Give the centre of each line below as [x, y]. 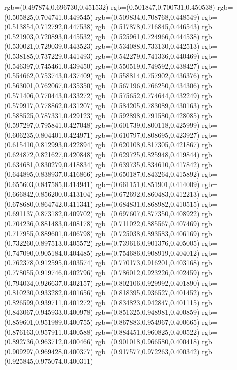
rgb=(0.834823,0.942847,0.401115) [148, 302]
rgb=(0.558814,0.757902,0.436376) [148, 76]
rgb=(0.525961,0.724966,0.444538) [148, 36]
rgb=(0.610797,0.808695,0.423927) [148, 134]
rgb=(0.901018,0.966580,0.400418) [148, 342]
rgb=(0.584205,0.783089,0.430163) [148, 105]
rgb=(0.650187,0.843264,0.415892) [148, 174]
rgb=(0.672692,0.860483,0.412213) [148, 194]
